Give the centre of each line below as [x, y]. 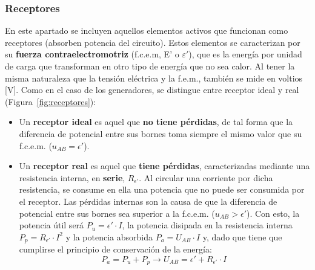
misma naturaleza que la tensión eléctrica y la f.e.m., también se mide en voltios [154, 78]
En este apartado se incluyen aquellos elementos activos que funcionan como [147, 31]
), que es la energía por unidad [245, 54]
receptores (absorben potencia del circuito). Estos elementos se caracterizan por [153, 42]
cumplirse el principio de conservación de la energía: [115, 249]
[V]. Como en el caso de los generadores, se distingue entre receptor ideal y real [152, 90]
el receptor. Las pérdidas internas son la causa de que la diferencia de [148, 201]
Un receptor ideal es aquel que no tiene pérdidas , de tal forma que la [156, 122]
